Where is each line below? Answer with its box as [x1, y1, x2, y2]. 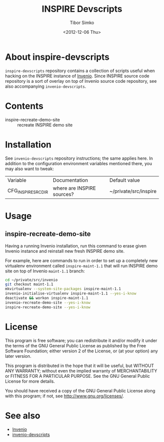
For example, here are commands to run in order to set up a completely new [5, 257, 158, 263]
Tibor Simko [70, 20, 94, 25]
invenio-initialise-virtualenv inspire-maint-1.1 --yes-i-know [5, 291, 137, 296]
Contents [5, 100, 44, 111]
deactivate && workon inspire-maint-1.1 [5, 295, 89, 301]
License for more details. [5, 378, 55, 384]
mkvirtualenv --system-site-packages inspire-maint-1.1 [5, 287, 121, 292]
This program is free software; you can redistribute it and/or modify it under [5, 337, 158, 344]
